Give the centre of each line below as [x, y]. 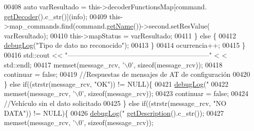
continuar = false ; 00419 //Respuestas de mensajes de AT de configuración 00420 [127, 74]
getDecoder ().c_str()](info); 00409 [55, 16]
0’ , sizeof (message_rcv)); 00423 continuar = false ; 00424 [163, 93]
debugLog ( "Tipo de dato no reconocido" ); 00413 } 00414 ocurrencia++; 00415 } [125, 45]
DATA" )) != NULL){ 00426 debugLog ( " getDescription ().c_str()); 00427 [114, 113]
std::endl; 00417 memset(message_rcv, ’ [64, 64]
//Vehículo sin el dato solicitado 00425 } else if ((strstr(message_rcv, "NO [115, 103]
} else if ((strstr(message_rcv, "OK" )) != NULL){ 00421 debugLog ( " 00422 [116, 83]
